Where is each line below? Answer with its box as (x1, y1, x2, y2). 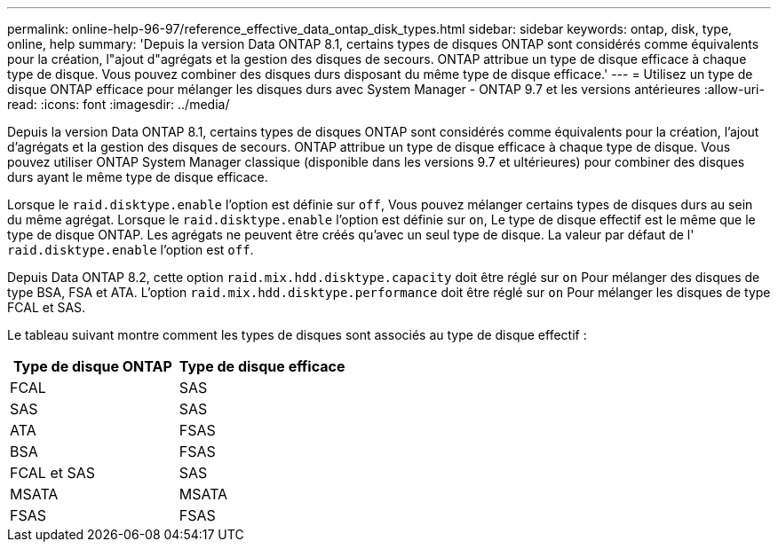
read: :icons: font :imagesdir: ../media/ (7, 97, 230, 112)
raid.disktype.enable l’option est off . (7, 242, 254, 257)
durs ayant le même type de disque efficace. (7, 169, 268, 184)
